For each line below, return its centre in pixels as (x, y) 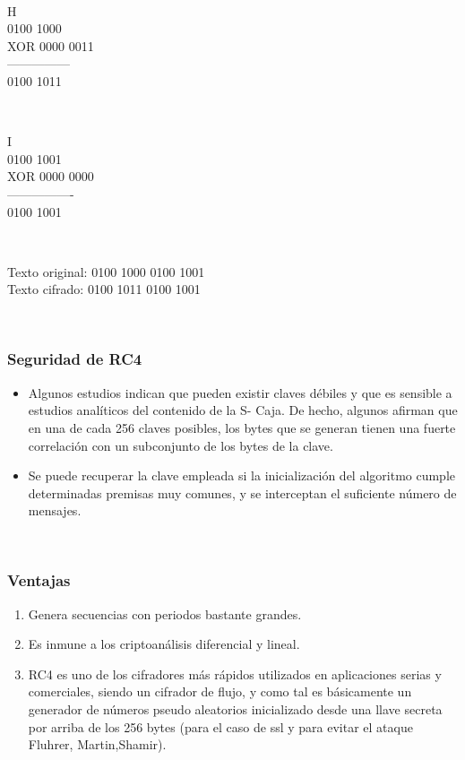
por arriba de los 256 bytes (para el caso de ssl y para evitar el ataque (220, 726)
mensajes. (55, 510)
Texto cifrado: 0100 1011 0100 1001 (104, 289)
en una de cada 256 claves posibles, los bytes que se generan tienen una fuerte (242, 427)
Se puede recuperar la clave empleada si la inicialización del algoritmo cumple (242, 475)
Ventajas (39, 580)
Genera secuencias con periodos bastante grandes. (165, 613)
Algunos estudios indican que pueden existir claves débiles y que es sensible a (240, 392)
